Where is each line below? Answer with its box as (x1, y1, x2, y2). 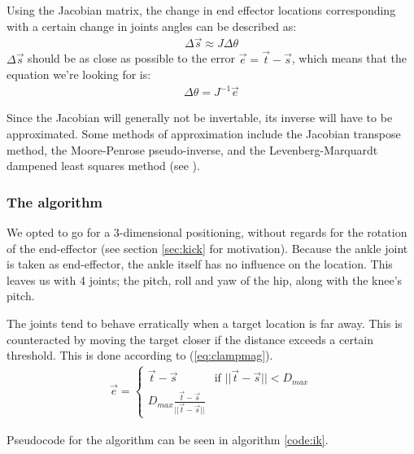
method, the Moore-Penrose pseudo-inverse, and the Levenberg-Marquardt (7, 141, 378, 158)
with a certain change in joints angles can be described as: (7, 17, 297, 34)
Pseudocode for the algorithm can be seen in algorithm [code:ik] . (7, 430, 329, 447)
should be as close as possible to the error (28, 50, 235, 67)
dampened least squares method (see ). (7, 157, 200, 174)
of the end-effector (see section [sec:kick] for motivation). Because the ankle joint (7, 239, 408, 256)
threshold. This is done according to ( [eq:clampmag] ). (7, 347, 273, 364)
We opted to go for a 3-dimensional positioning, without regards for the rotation (7, 223, 407, 240)
